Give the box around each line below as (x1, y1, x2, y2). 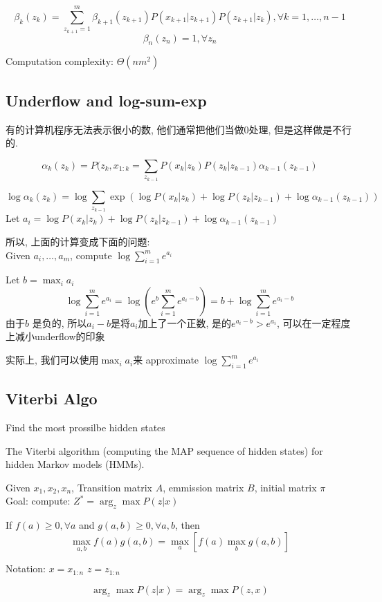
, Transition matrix (71, 480, 152, 494)
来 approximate (133, 352, 199, 367)
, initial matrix (254, 480, 317, 494)
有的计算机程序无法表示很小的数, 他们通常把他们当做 (6, 122, 244, 136)
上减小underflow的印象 (6, 329, 105, 344)
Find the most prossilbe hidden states (6, 420, 165, 435)
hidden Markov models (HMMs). (6, 457, 145, 471)
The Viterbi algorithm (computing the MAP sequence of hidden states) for (6, 443, 323, 458)
